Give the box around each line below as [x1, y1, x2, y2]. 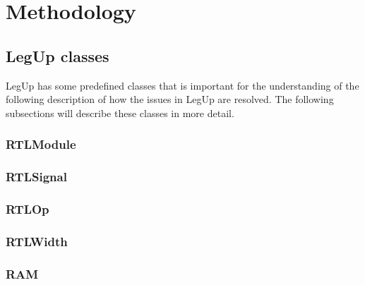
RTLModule [6, 135, 76, 153]
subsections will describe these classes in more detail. [6, 105, 234, 120]
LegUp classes [6, 44, 109, 66]
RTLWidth [6, 232, 68, 250]
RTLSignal [6, 168, 67, 186]
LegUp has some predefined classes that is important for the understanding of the [6, 78, 359, 92]
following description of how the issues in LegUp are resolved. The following [6, 92, 334, 107]
